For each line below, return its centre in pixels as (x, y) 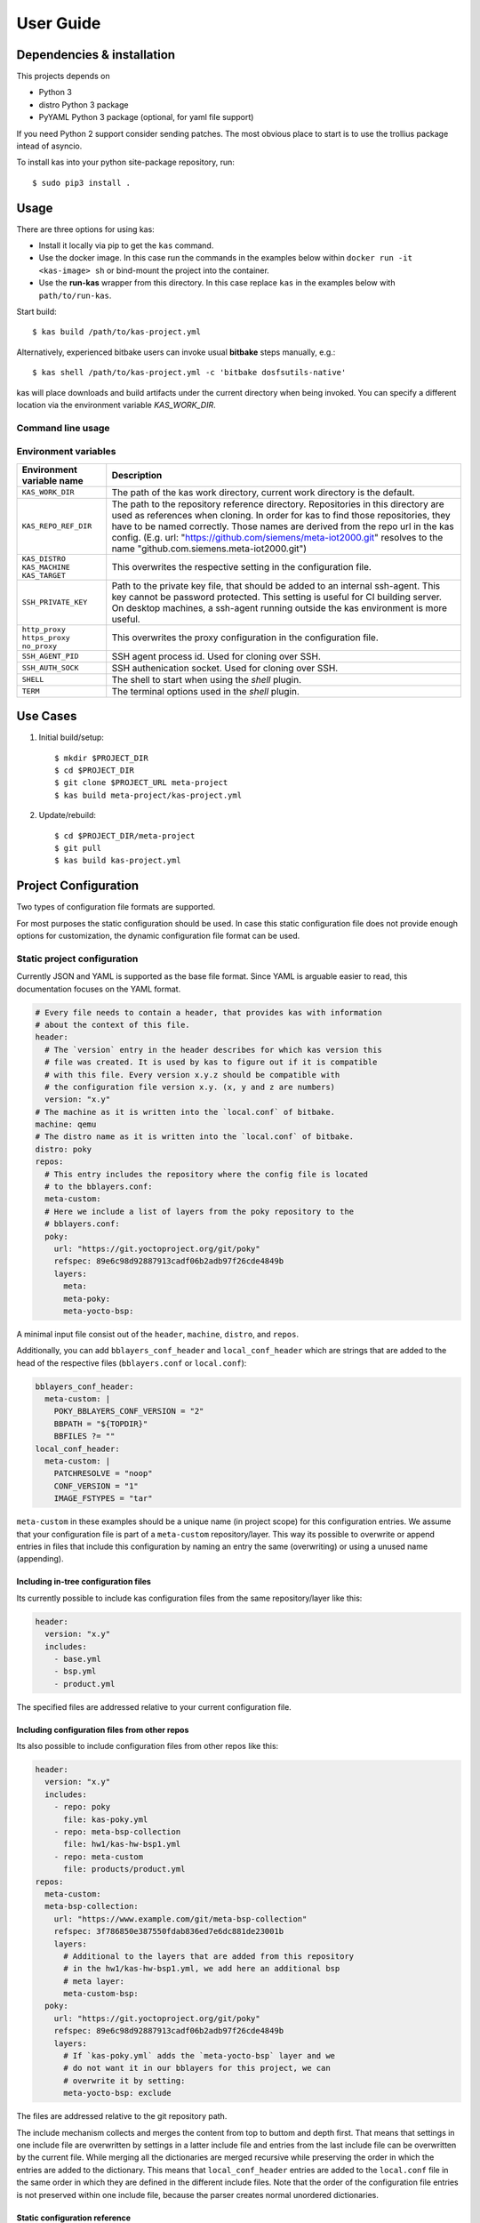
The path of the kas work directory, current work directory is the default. (263, 492)
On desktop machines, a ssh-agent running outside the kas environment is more (280, 607)
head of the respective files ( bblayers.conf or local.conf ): (132, 1363)
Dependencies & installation (96, 55)
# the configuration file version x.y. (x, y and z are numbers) (190, 1087)
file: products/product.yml (124, 1869)
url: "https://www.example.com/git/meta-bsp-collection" (180, 1919)
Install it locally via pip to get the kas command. (126, 245)
